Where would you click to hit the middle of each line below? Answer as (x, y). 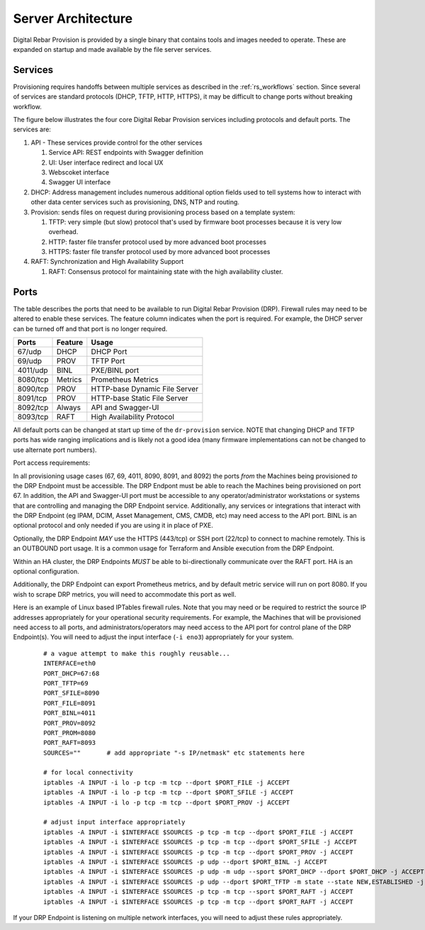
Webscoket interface (79, 172)
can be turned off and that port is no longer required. (90, 328)
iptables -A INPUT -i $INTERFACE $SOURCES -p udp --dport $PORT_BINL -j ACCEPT (185, 862)
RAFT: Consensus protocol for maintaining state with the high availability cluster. (166, 271)
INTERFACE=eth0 (70, 664)
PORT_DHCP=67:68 (72, 673)
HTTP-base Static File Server (140, 398)
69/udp (30, 360)
